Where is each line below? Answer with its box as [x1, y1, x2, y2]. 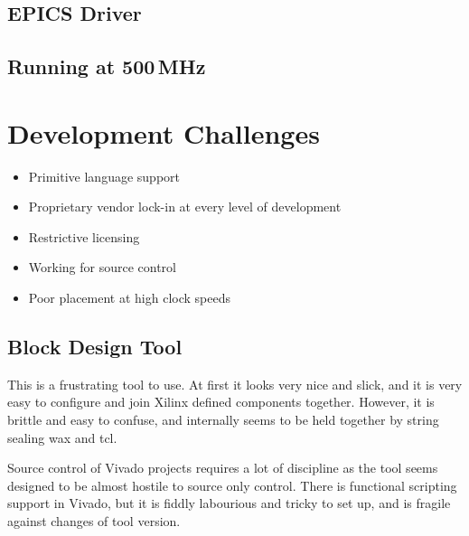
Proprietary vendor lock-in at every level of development [28, 197, 342, 216]
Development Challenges [7, 114, 320, 151]
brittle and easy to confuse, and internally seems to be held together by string [7, 410, 439, 429]
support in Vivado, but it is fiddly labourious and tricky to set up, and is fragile [7, 494, 451, 512]
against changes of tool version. [7, 512, 181, 531]
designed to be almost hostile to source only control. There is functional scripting [7, 475, 457, 494]
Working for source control [28, 258, 176, 277]
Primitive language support [28, 166, 181, 185]
